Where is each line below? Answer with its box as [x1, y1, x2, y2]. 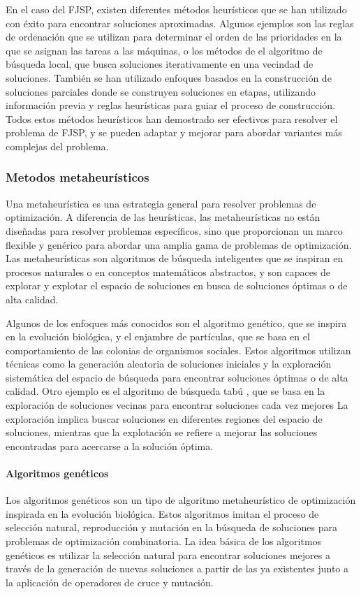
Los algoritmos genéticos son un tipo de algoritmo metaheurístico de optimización [6, 493, 356, 507]
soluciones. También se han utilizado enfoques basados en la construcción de [6, 70, 332, 85]
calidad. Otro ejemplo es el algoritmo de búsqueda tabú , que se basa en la [6, 384, 325, 398]
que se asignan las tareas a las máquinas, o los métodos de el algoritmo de [6, 43, 323, 57]
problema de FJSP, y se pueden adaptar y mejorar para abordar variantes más [6, 125, 342, 140]
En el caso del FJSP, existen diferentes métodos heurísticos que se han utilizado [6, 2, 347, 16]
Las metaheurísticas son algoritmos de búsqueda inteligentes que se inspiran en [6, 251, 344, 266]
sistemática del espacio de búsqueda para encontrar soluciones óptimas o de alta [6, 370, 348, 384]
